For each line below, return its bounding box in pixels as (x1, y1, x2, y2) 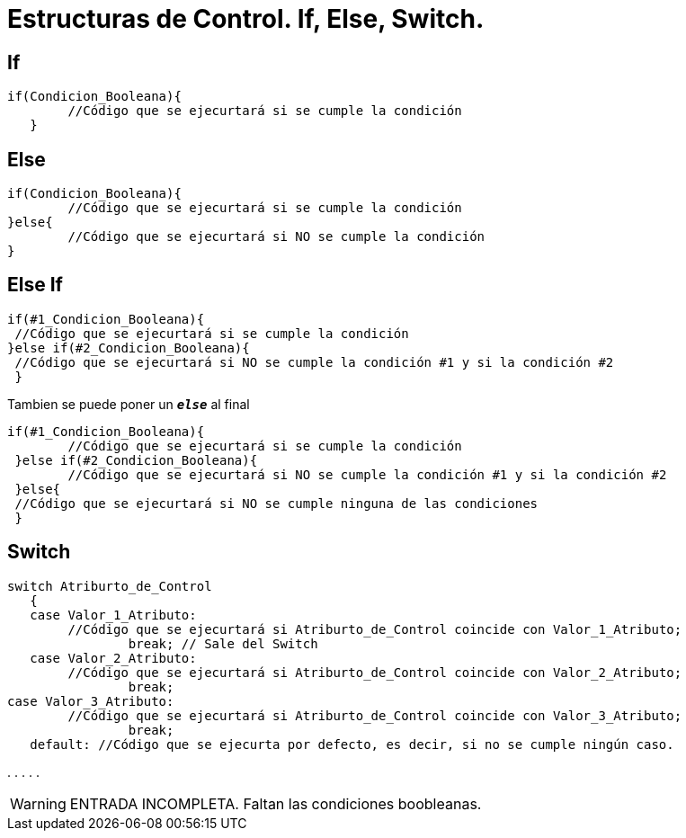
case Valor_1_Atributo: (30, 607, 197, 622)
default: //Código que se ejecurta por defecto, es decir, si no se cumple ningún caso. (30, 736, 674, 752)
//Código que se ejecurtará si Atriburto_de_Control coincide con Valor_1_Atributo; (67, 621, 682, 637)
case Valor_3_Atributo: (7, 693, 174, 709)
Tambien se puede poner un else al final (7, 396, 250, 412)
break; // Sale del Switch (128, 636, 318, 651)
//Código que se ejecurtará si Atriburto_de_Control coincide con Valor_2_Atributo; (67, 664, 682, 680)
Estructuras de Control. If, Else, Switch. (7, 4, 485, 34)
